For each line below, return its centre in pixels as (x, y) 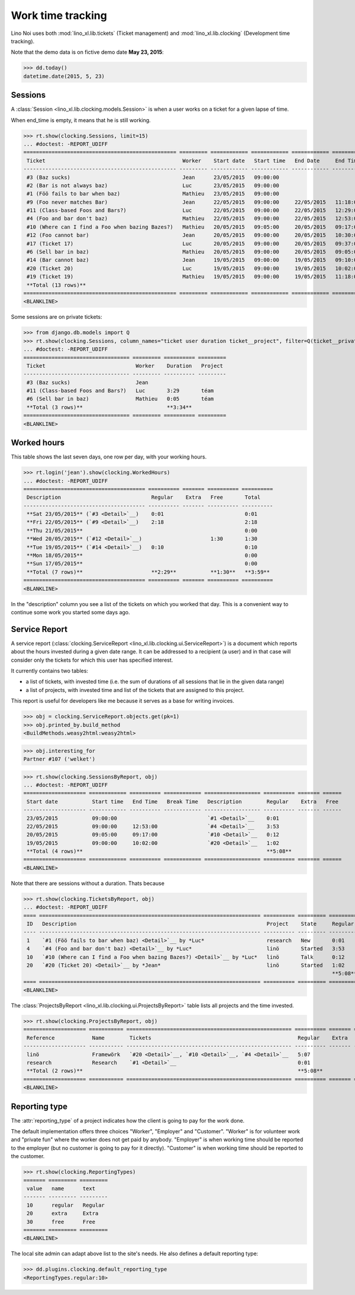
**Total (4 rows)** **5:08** (159, 851)
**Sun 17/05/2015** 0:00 (142, 564)
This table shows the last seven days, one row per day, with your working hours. (109, 457)
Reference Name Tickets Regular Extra (188, 1038)
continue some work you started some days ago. (70, 612)
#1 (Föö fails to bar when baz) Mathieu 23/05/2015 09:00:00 (153, 194)
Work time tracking (59, 15)
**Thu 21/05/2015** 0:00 (142, 530)
